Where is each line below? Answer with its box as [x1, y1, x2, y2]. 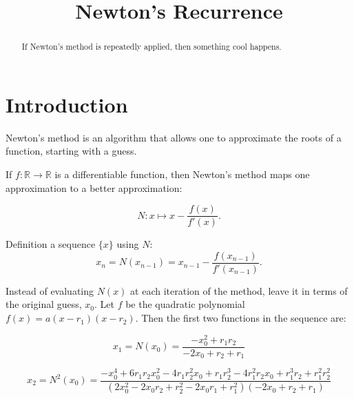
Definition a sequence [6, 237, 96, 251]
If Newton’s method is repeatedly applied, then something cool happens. [21, 41, 282, 52]
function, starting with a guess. [6, 144, 137, 158]
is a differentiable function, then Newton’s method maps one [54, 166, 310, 181]
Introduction [6, 90, 128, 118]
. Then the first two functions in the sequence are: [135, 311, 346, 325]
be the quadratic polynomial [125, 297, 245, 311]
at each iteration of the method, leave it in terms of [130, 283, 348, 298]
